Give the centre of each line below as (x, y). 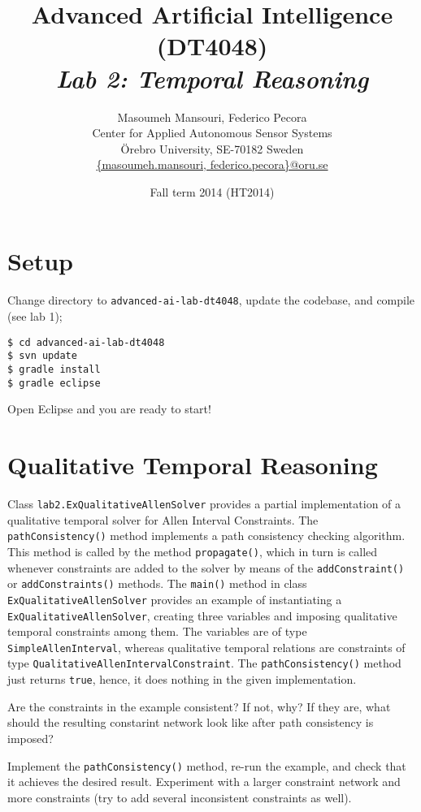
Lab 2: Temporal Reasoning (212, 78)
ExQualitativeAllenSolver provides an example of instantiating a (175, 599)
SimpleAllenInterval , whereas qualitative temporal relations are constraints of (206, 647)
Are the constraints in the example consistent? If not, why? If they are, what (199, 706)
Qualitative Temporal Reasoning (193, 465)
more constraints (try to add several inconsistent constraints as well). (180, 797)
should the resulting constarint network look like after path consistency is (191, 722)
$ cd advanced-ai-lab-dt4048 (86, 342)
